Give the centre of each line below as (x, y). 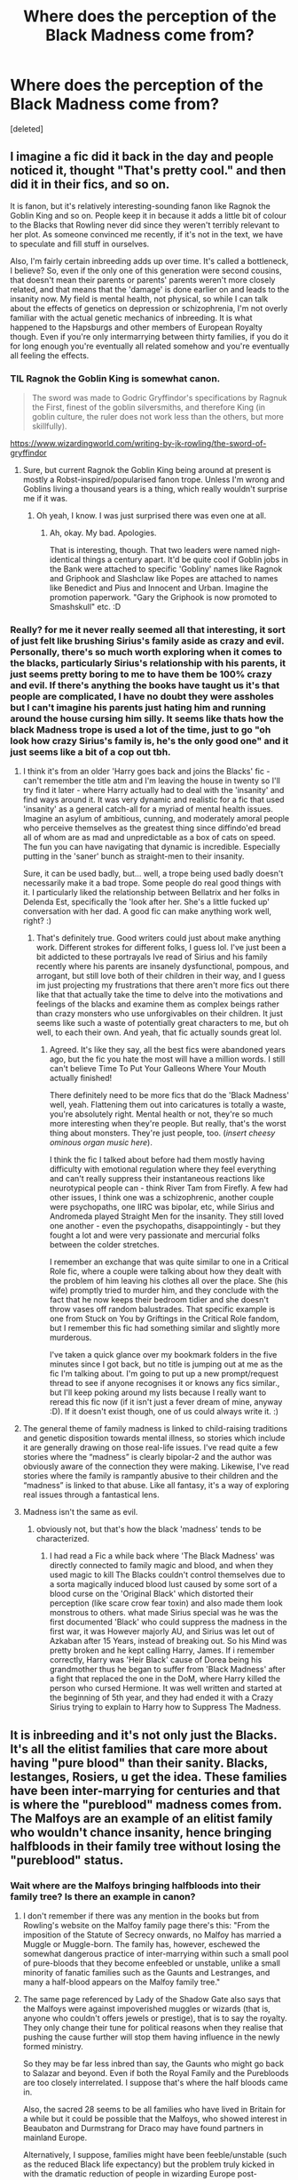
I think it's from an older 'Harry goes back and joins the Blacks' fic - (146, 772)
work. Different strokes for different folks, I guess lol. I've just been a (161, 948)
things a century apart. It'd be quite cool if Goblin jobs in (186, 560)
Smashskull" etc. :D (85, 607)
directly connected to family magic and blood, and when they (161, 1566)
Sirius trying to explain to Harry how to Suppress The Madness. (165, 1707)
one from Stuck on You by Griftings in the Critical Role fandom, (164, 1318)
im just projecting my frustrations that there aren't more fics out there (163, 985)
